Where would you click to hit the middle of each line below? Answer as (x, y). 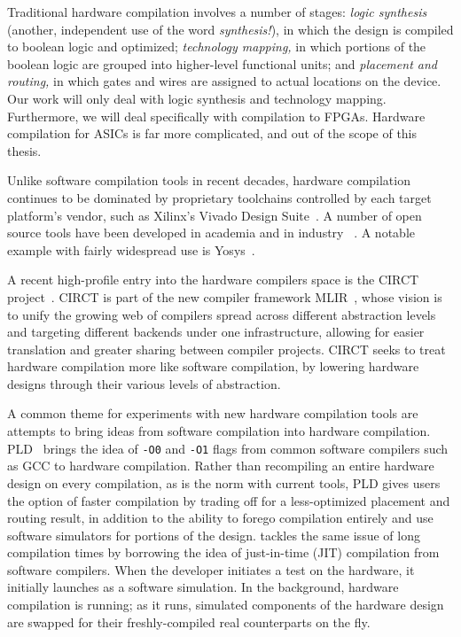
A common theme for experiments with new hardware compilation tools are (213, 413)
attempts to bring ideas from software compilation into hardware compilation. (219, 431)
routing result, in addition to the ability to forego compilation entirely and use (220, 518)
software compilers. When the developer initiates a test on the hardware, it (211, 569)
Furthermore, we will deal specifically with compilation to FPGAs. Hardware (216, 116)
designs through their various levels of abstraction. (144, 383)
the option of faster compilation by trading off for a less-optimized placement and (229, 500)
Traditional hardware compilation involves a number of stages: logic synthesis (217, 12)
